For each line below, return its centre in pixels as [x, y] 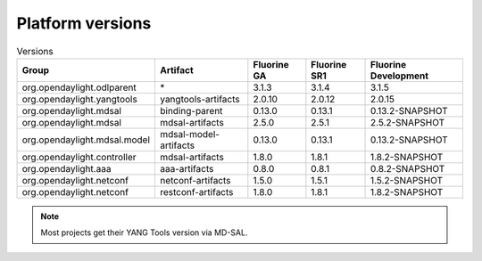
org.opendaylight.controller [79, 157]
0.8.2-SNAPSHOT [408, 168]
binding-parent [191, 110]
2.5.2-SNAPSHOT [408, 122]
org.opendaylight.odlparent [79, 87]
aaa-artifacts [187, 168]
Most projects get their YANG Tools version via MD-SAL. [144, 232]
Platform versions [84, 23]
